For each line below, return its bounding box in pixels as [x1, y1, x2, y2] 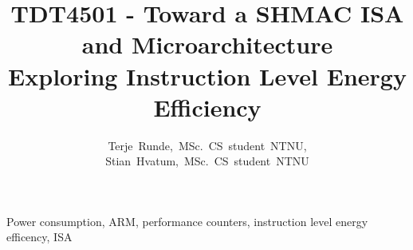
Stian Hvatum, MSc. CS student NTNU [105, 153, 309, 169]
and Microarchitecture [81, 28, 333, 61]
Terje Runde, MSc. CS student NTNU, [108, 137, 307, 153]
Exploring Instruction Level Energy [8, 59, 407, 92]
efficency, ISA [6, 228, 73, 245]
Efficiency [153, 90, 262, 123]
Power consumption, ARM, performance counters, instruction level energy [6, 212, 368, 229]
